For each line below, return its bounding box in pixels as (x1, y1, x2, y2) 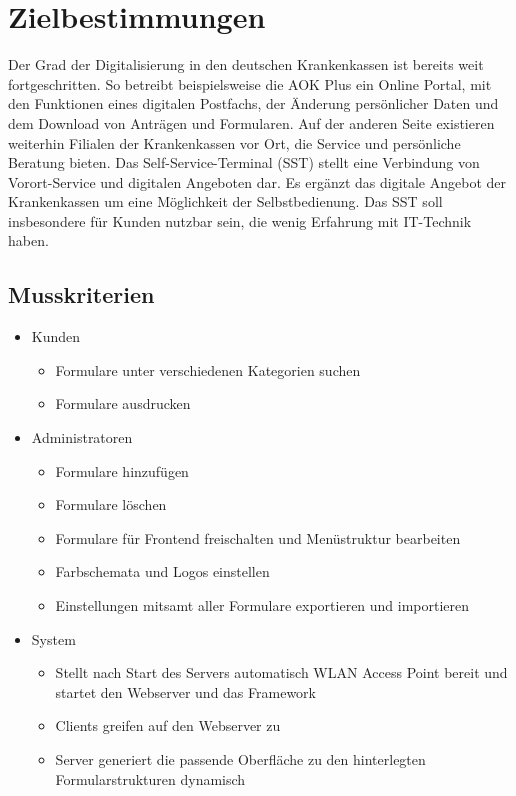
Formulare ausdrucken (55, 393, 191, 414)
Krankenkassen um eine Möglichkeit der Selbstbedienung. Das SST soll (8, 191, 443, 212)
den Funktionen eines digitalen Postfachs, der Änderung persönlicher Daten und (8, 93, 499, 114)
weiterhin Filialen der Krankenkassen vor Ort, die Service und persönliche (8, 132, 461, 153)
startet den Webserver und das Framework (55, 681, 316, 702)
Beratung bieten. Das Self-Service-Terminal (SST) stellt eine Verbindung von (8, 152, 480, 173)
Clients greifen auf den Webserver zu (55, 715, 281, 736)
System (31, 628, 76, 649)
